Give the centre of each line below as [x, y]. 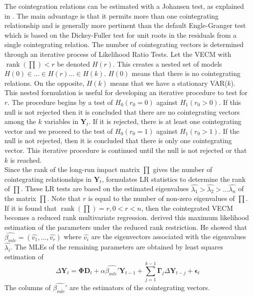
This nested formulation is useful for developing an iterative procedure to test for [126, 92]
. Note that [64, 198]
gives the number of [183, 169]
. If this [230, 102]
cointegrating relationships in [48, 179]
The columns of [28, 287]
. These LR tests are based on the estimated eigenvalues [105, 188]
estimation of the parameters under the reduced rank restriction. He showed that [126, 227]
